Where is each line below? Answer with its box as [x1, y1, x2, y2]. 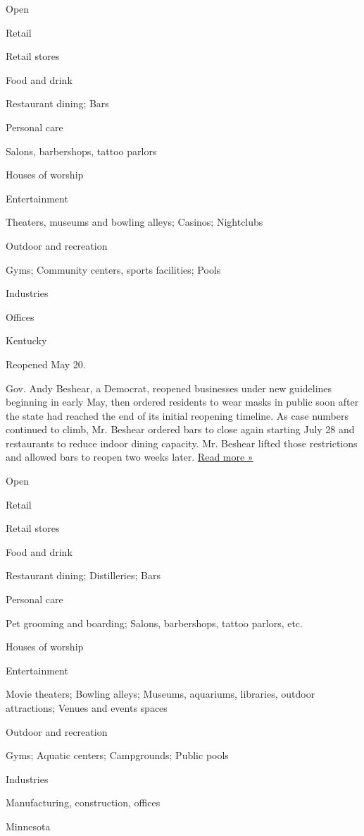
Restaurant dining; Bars [6, 96, 109, 111]
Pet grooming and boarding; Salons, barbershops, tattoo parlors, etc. [6, 615, 303, 630]
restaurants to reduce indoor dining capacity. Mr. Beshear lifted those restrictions [6, 435, 358, 450]
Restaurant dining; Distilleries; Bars [6, 568, 161, 583]
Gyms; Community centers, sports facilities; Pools [6, 262, 221, 277]
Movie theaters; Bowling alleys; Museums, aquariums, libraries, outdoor [6, 686, 315, 701]
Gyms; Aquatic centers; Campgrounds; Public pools [6, 748, 229, 763]
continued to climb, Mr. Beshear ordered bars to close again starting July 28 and [6, 422, 355, 437]
